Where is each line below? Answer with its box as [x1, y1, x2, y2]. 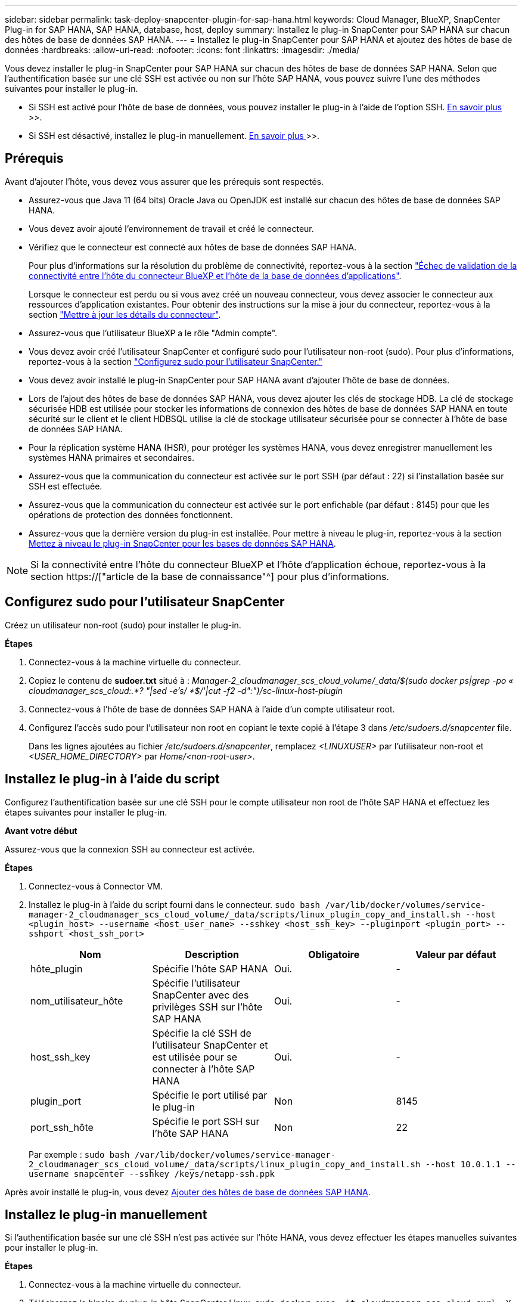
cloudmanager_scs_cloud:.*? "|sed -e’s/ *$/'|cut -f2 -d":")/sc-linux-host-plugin [29, 685, 343, 696]
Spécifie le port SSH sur [152, 1115, 260, 1127]
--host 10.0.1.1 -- [425, 1159, 516, 1169]
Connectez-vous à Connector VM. [29, 881, 163, 891]
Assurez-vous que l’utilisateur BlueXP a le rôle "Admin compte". [29, 327, 278, 338]
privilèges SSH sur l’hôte [152, 1000, 263, 1013]
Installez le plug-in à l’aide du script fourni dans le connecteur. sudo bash [29, 899, 320, 910]
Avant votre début [5, 825, 77, 836]
